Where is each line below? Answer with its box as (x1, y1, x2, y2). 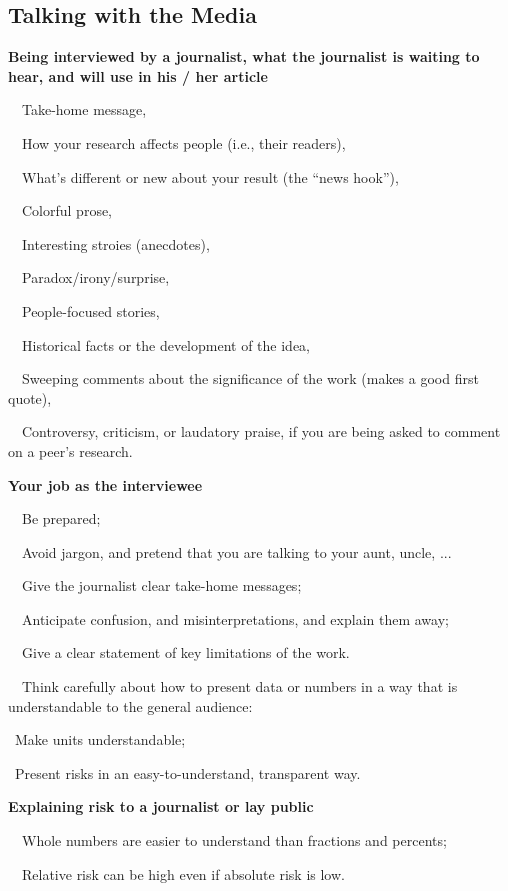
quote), (8, 387, 52, 408)
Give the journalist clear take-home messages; (21, 575, 302, 596)
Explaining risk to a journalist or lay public (8, 796, 314, 817)
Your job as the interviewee (8, 474, 203, 495)
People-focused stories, (21, 300, 160, 321)
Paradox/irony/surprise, (21, 267, 170, 288)
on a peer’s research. (8, 440, 133, 461)
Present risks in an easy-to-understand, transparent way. (14, 762, 361, 783)
